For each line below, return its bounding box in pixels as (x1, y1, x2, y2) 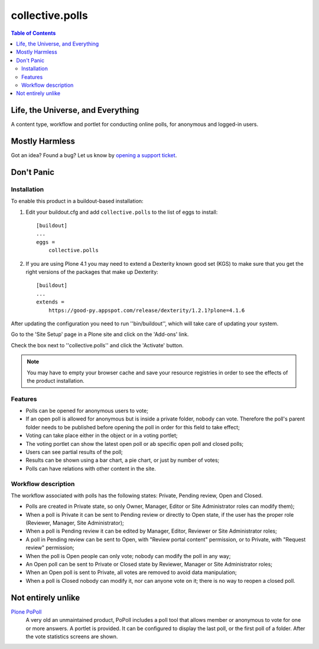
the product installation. (27, 377, 85, 384)
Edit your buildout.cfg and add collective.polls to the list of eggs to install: (25, 208, 218, 216)
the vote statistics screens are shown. (25, 632, 118, 640)
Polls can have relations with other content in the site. (25, 465, 156, 472)
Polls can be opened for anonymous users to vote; (25, 407, 149, 415)
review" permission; (25, 544, 74, 552)
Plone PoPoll (11, 608, 42, 615)
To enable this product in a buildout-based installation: (11, 198, 144, 205)
